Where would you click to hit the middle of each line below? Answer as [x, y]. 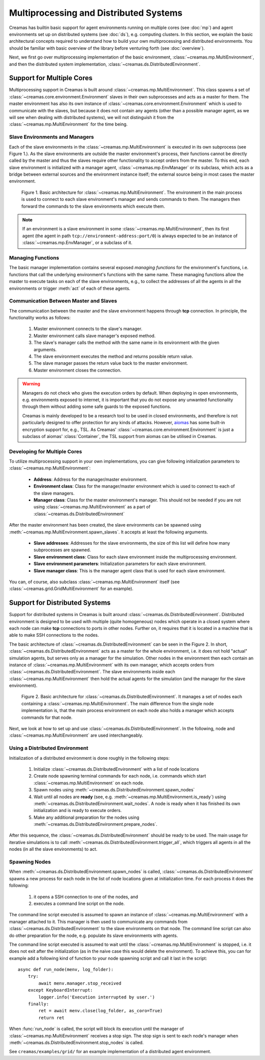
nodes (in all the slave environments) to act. [53, 849]
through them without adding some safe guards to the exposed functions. [97, 406]
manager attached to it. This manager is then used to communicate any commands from [98, 921]
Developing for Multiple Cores [46, 451]
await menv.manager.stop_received [80, 983]
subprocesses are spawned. [62, 550]
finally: [38, 1004]
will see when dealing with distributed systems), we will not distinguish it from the [92, 117]
